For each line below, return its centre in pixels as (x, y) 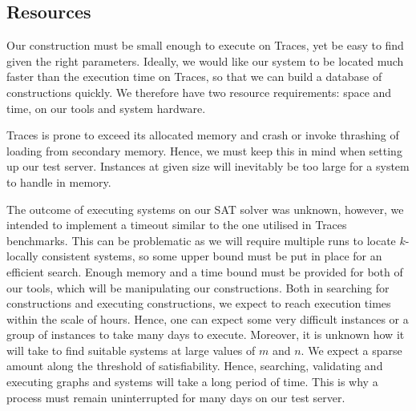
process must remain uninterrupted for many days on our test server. (176, 397)
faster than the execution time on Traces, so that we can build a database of (194, 77)
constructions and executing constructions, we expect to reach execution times (199, 303)
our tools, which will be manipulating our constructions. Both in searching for (198, 287)
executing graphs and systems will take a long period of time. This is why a (192, 382)
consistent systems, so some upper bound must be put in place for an (212, 256)
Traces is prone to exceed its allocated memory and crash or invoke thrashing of (203, 135)
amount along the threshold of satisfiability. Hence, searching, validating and (195, 366)
